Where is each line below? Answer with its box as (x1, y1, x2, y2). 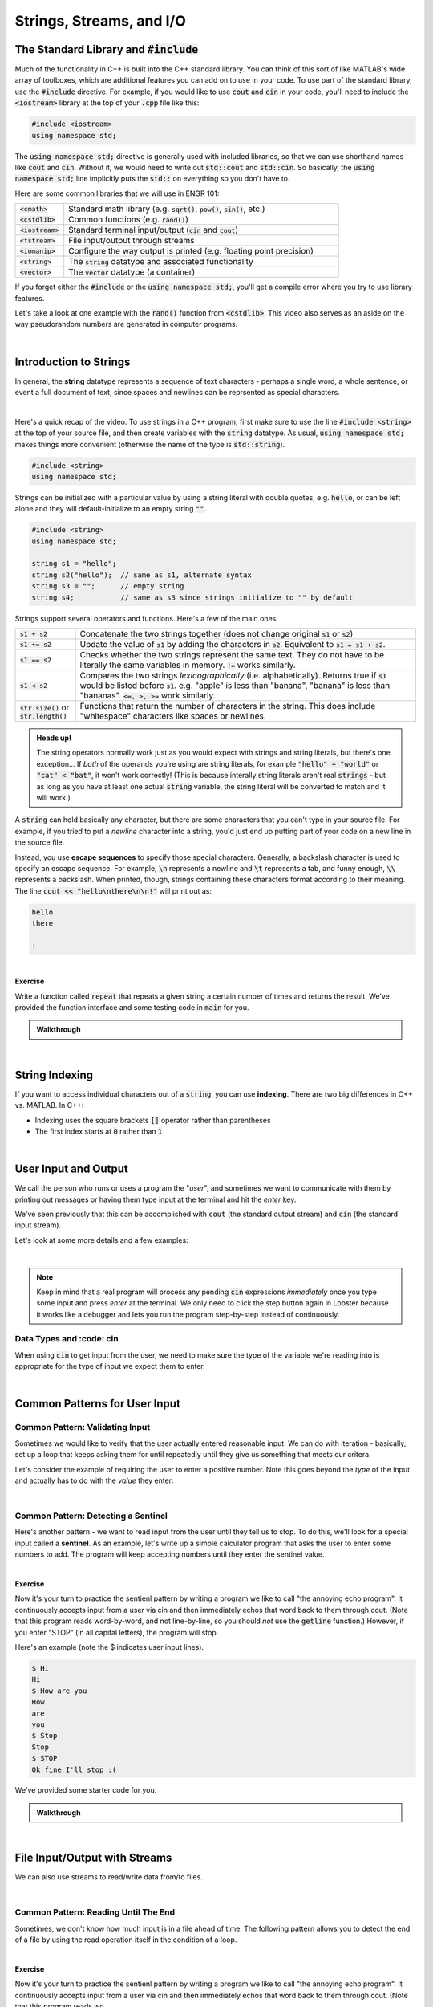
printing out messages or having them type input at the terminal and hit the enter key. (14, 1195, 297, 1204)
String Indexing (14, 1068, 94, 1081)
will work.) (36, 792, 71, 802)
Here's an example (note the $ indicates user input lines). (14, 1643, 204, 1651)
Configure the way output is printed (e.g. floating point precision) (68, 246, 314, 257)
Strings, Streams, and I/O (14, 12, 186, 30)
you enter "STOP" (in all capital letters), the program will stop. (14, 1627, 219, 1637)
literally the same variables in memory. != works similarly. (79, 659, 296, 670)
